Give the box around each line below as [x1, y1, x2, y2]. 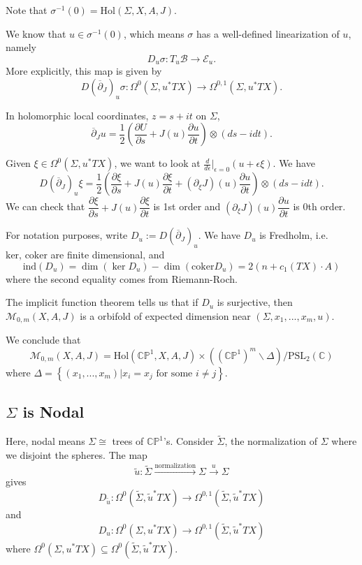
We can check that [6, 199, 85, 214]
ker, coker [6, 251, 48, 261]
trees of [112, 434, 144, 448]
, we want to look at [114, 156, 201, 170]
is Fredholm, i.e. [259, 228, 328, 242]
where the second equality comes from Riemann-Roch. [6, 271, 238, 286]
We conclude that [6, 332, 81, 347]
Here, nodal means [6, 434, 85, 448]
